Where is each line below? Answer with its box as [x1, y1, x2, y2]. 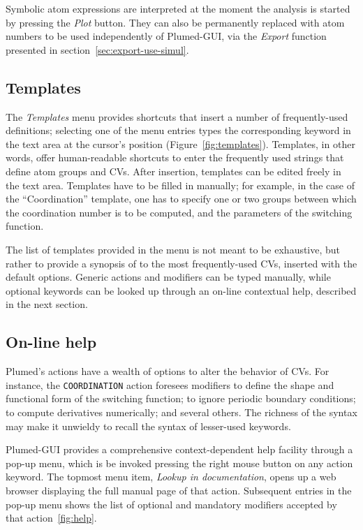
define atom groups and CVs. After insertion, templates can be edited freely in [6, 163, 341, 178]
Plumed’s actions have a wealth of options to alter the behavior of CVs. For [6, 364, 329, 378]
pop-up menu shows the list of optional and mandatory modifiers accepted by [6, 496, 337, 511]
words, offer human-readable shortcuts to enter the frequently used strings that [6, 150, 344, 165]
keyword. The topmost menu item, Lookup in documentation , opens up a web [6, 469, 336, 484]
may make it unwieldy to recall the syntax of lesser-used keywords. [6, 418, 291, 433]
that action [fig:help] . [6, 510, 97, 525]
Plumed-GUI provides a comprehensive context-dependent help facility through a [6, 442, 353, 457]
